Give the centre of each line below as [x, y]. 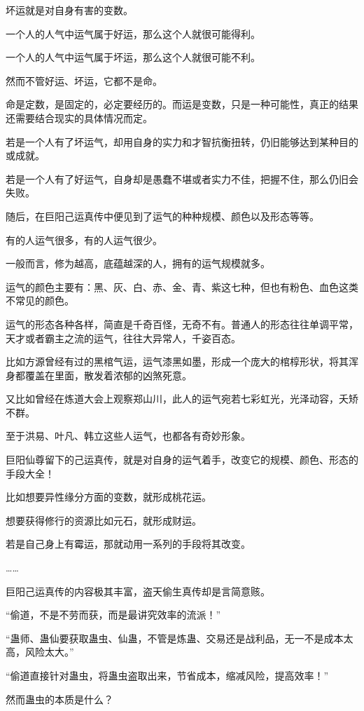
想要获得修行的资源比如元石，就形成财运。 [104, 520]
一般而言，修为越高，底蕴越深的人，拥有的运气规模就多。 [138, 263]
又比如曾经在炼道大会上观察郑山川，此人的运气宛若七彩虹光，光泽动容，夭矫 [182, 399]
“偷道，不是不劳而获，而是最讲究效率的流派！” [113, 615]
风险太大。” [49, 652]
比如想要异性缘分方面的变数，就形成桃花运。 [108, 497]
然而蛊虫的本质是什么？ [59, 699]
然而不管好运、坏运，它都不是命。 [84, 80]
